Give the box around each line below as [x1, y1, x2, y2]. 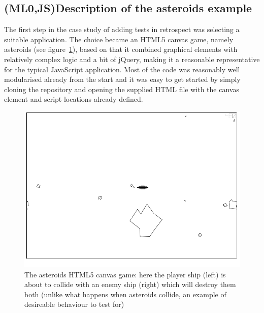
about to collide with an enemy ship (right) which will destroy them [24, 279, 236, 290]
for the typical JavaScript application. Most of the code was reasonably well [4, 64, 240, 74]
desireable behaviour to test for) [24, 299, 124, 309]
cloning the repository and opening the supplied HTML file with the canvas [4, 83, 239, 94]
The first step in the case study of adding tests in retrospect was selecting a [4, 24, 240, 35]
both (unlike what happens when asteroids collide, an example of [24, 289, 226, 299]
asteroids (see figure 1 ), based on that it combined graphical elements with [4, 44, 238, 54]
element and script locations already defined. [4, 94, 143, 104]
